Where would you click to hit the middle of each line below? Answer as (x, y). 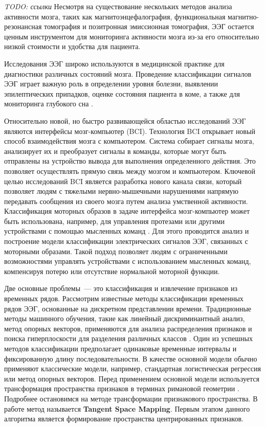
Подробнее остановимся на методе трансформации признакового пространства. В (131, 398)
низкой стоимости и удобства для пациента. (72, 46)
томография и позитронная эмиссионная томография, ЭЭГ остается (149, 26)
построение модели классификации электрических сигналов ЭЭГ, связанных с (126, 241)
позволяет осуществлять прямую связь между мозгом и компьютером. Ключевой (130, 171)
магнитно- (244, 16)
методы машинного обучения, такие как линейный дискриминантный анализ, (125, 318)
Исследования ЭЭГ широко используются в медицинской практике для (114, 63)
